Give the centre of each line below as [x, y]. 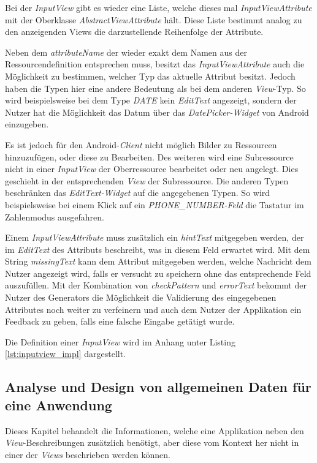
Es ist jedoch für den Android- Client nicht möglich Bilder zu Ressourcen [141, 144]
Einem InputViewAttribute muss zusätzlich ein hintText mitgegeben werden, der [155, 237]
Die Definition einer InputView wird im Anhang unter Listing [120, 341]
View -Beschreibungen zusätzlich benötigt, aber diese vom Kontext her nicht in [152, 442]
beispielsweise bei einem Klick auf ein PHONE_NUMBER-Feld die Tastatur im [155, 204]
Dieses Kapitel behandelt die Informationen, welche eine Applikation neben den [155, 430]
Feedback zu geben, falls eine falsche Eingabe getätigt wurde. [120, 321]
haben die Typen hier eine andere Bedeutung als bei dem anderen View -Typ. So [155, 88]
